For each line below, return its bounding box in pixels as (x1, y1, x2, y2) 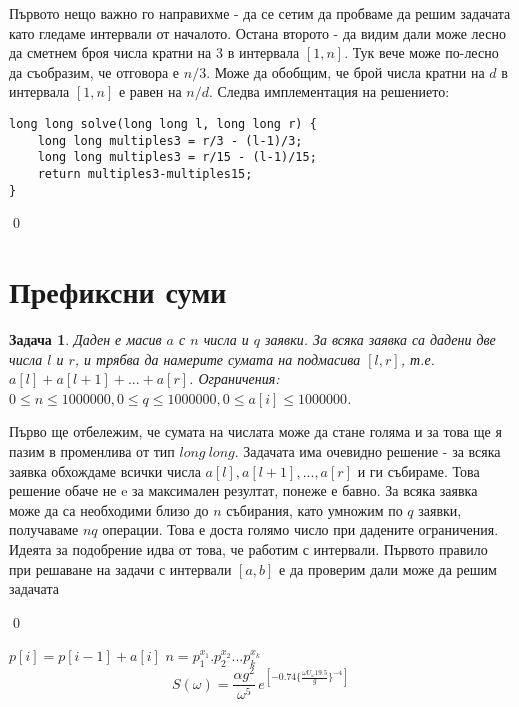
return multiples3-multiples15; (37, 166, 253, 181)
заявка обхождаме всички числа (9, 460, 201, 481)
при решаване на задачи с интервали (9, 558, 232, 579)
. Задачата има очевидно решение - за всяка (234, 440, 501, 461)
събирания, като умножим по (226, 499, 403, 520)
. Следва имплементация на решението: (208, 81, 450, 102)
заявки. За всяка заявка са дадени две (265, 328, 496, 349)
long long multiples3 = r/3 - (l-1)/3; (37, 133, 303, 148)
